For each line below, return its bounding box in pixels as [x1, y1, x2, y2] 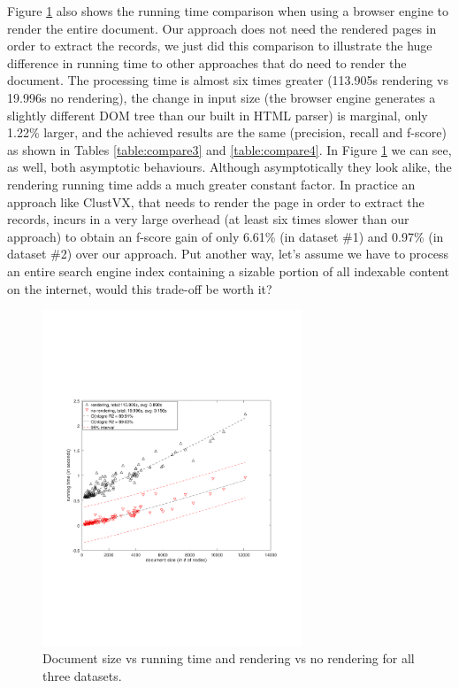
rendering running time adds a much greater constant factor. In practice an [7, 174, 416, 193]
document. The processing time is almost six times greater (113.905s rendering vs [7, 71, 448, 89]
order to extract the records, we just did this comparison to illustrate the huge [7, 36, 432, 55]
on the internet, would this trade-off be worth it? [7, 279, 272, 298]
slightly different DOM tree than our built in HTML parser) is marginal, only [7, 105, 428, 124]
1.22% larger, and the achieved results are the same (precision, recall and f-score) [7, 123, 447, 142]
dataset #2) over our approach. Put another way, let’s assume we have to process [7, 244, 448, 263]
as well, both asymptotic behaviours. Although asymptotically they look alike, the [7, 158, 452, 176]
